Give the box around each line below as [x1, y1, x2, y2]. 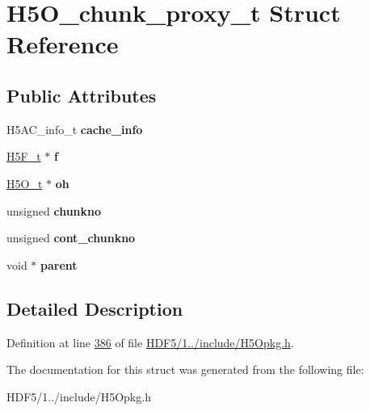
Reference [6, 27, 119, 61]
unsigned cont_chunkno [6, 229, 136, 246]
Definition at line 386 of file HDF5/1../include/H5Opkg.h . [6, 333, 294, 350]
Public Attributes [6, 82, 157, 107]
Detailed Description [6, 296, 183, 321]
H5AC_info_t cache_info [6, 120, 143, 137]
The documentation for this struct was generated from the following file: [6, 361, 364, 378]
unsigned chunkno [6, 202, 102, 219]
